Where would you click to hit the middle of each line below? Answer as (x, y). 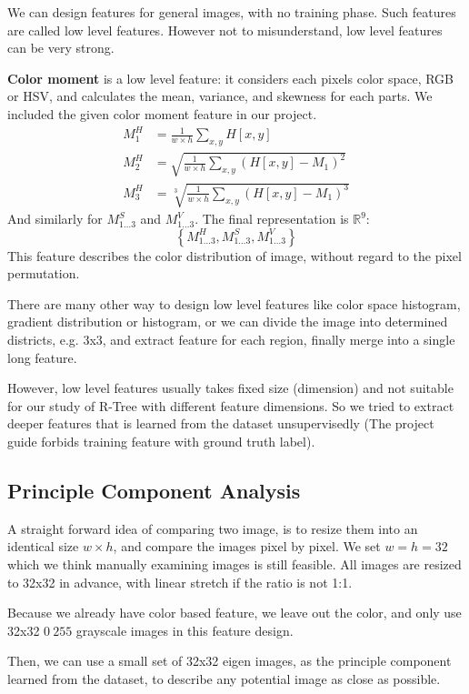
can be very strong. (61, 48)
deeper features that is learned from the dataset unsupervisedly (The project (221, 423)
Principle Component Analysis (154, 490)
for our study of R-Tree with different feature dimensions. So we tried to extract (231, 405)
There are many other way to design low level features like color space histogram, (234, 303)
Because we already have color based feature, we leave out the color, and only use (234, 613)
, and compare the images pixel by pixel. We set (247, 546)
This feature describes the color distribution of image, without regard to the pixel (234, 255)
